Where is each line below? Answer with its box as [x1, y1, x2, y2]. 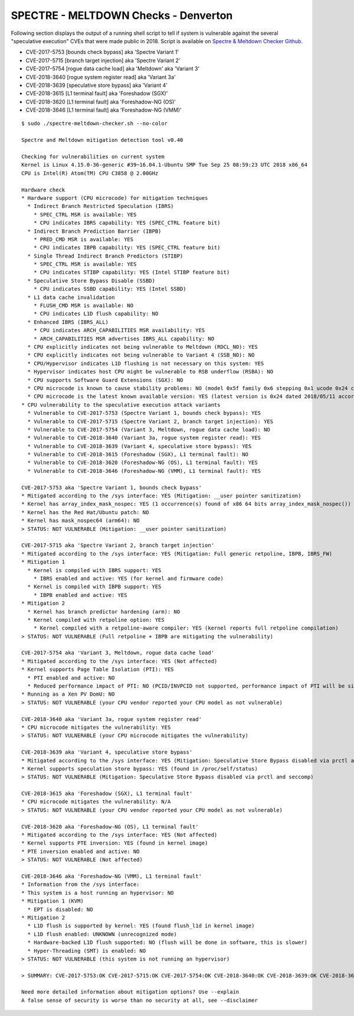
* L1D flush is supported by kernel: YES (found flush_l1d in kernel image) [27, 923, 255, 929]
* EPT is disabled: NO [27, 906, 93, 913]
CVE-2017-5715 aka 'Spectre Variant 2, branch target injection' [21, 542, 215, 549]
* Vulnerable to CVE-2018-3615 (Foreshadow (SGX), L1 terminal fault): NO [27, 451, 249, 458]
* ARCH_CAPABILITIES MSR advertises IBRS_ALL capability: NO [33, 335, 215, 342]
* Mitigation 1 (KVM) [21, 898, 84, 904]
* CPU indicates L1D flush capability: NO [33, 310, 159, 317]
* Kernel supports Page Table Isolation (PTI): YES [21, 666, 174, 673]
